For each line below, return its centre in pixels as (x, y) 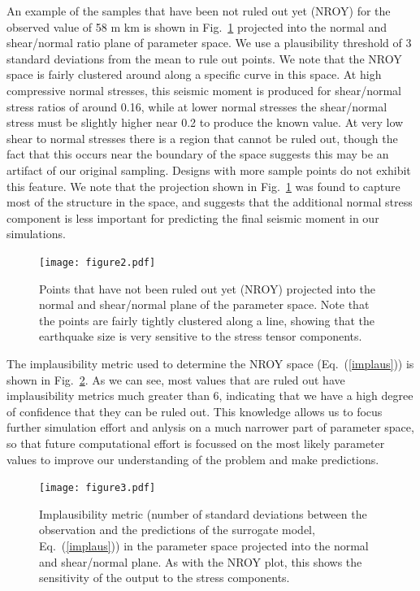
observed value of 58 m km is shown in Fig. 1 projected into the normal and (197, 26)
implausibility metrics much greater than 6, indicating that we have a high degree (210, 395)
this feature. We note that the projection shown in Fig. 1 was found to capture (204, 186)
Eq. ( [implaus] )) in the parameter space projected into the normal (204, 545)
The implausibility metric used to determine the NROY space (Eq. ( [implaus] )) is (210, 363)
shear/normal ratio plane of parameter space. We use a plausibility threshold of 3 (209, 43)
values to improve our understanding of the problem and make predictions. (193, 459)
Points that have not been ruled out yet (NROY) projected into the (207, 288)
